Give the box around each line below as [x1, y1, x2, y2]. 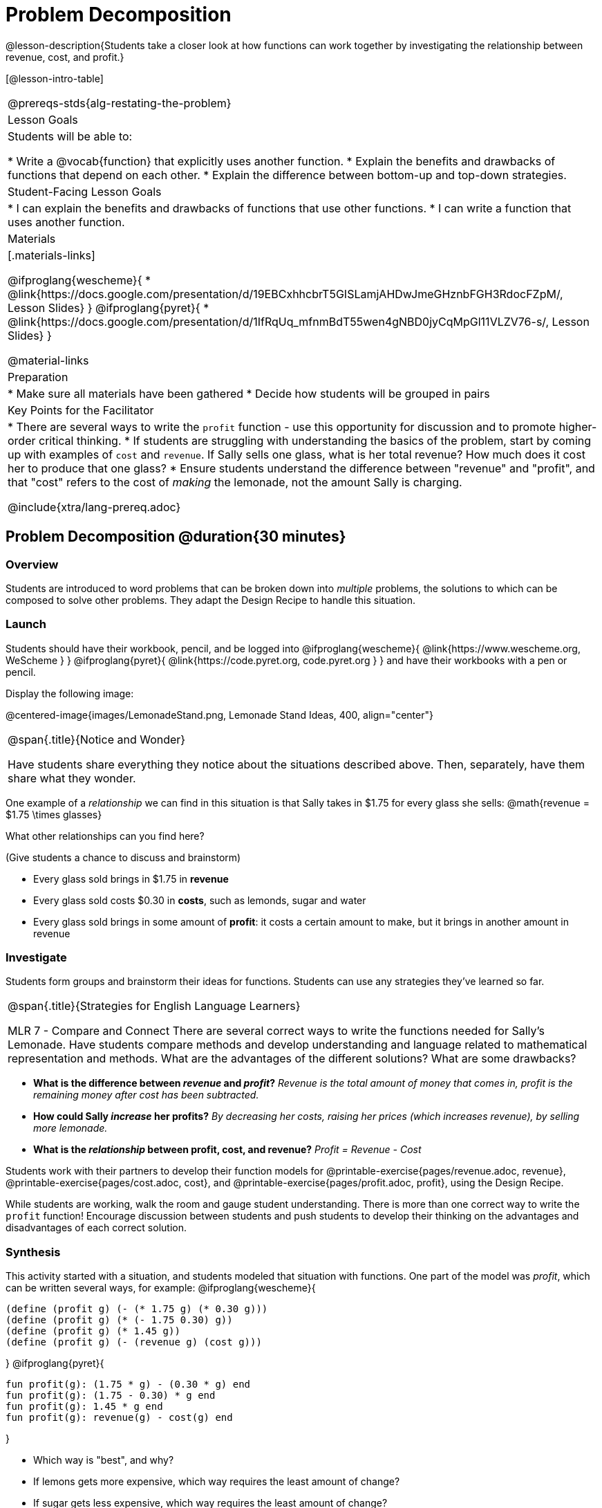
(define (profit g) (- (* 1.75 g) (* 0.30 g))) [6, 1303, 268, 1315]
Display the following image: [6, 687, 134, 699]
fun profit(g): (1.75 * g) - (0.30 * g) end [6, 1379, 251, 1390]
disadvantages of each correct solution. [6, 1222, 187, 1234]
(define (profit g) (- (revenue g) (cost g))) [6, 1336, 262, 1348]
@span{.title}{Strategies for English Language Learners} [8, 999, 301, 1013]
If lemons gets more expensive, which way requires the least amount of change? [33, 1475, 400, 1488]
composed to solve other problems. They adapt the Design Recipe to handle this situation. [6, 594, 415, 606]
